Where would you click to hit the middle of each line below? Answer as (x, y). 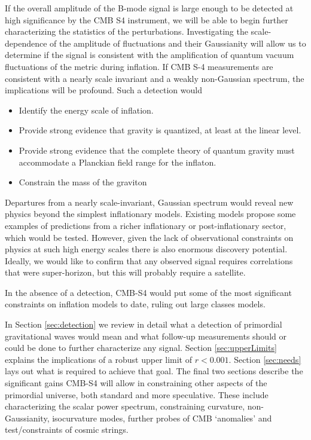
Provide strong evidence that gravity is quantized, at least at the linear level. (160, 130)
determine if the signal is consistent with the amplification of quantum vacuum (150, 55)
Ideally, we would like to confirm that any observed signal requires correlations (149, 260)
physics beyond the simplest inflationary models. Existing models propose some (150, 214)
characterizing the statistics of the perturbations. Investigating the (126, 31)
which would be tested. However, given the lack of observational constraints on (149, 237)
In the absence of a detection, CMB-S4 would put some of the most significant (148, 292)
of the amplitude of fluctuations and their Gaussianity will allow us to (178, 43)
